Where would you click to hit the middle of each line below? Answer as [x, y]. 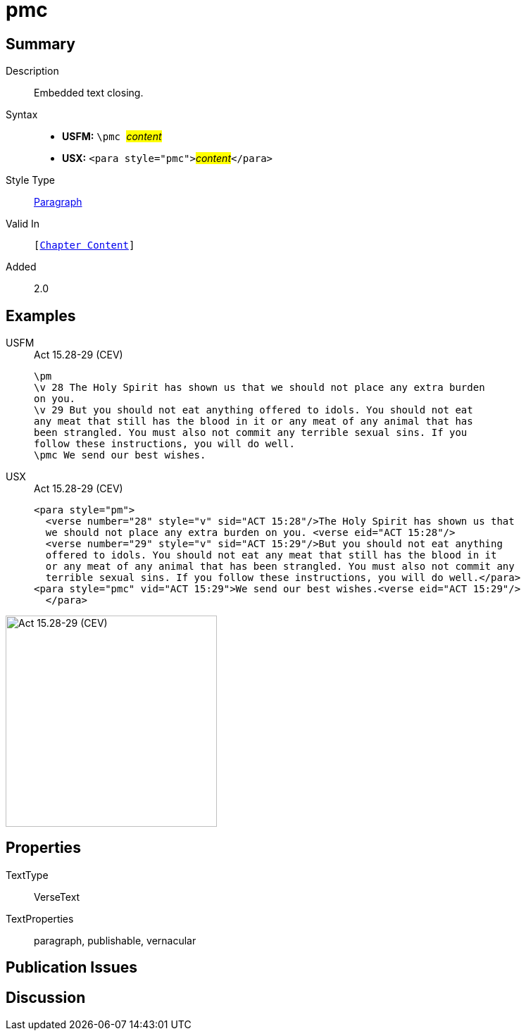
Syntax [22, 115]
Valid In [23, 224]
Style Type [31, 180]
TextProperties [40, 918]
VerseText [57, 897]
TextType [27, 875]
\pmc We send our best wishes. [120, 455]
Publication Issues [72, 968]
